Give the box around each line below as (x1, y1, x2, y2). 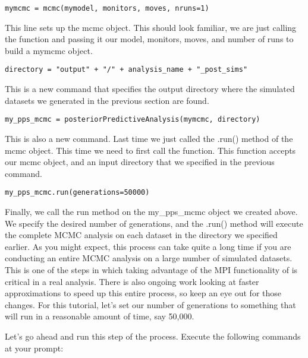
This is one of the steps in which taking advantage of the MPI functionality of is (5, 263, 298, 275)
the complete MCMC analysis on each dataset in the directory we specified (5, 229, 278, 241)
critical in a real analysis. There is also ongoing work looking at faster (5, 275, 259, 287)
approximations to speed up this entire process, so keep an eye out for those (5, 287, 281, 299)
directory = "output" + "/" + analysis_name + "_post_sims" (5, 65, 248, 74)
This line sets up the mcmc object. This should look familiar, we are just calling (5, 21, 297, 33)
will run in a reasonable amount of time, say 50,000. (5, 310, 194, 322)
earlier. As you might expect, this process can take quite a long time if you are (5, 240, 291, 252)
